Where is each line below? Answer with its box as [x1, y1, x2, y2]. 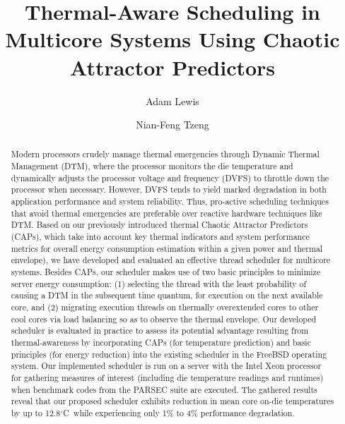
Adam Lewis [146, 93, 199, 108]
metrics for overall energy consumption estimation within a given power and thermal [11, 242, 323, 254]
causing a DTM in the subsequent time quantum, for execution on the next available [11, 289, 323, 301]
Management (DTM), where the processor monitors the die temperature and [11, 160, 293, 172]
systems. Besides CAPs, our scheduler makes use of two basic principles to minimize [11, 266, 321, 278]
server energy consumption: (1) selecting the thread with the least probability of [11, 277, 307, 289]
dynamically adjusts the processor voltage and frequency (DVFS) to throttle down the [11, 171, 329, 183]
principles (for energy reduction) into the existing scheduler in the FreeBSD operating [11, 348, 327, 360]
